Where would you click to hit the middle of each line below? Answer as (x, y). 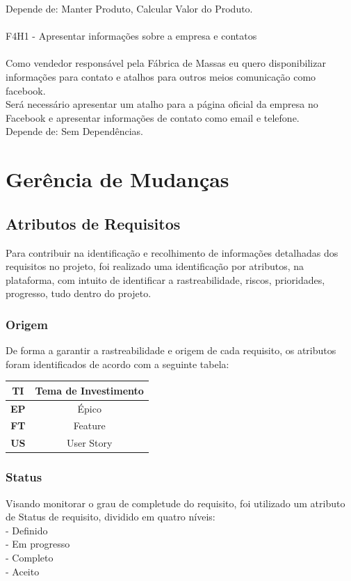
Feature (89, 425)
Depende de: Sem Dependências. (75, 131)
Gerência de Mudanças (117, 179)
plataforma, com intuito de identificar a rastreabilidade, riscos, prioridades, (165, 279)
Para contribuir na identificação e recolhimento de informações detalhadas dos (172, 252)
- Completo (30, 558)
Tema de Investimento (89, 390)
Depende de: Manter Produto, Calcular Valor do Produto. (129, 8)
